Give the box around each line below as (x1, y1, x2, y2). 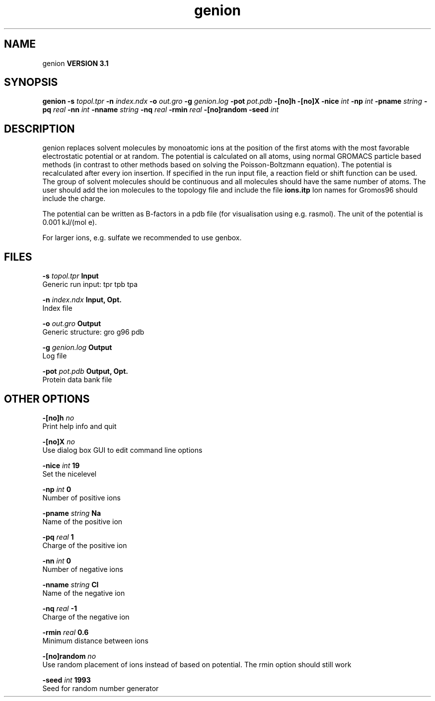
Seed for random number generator (42, 684, 159, 693)
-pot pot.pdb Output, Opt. (42, 367, 128, 376)
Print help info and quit (42, 421, 117, 430)
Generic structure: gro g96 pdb (42, 328, 145, 337)
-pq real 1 (42, 532, 74, 541)
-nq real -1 (42, 604, 77, 613)
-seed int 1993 (42, 675, 91, 684)
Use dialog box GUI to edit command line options (42, 445, 203, 454)
